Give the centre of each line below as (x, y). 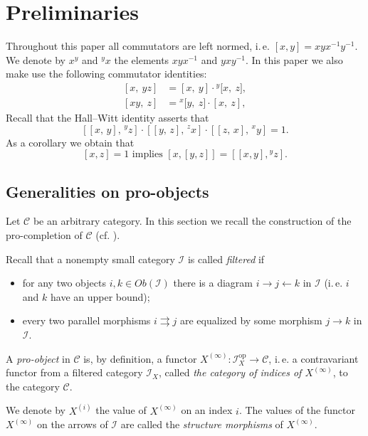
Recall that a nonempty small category (90, 259)
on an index (207, 410)
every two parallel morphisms (86, 320)
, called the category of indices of (230, 372)
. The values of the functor (297, 410)
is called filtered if (226, 259)
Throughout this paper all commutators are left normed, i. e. (138, 46)
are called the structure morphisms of (202, 424)
